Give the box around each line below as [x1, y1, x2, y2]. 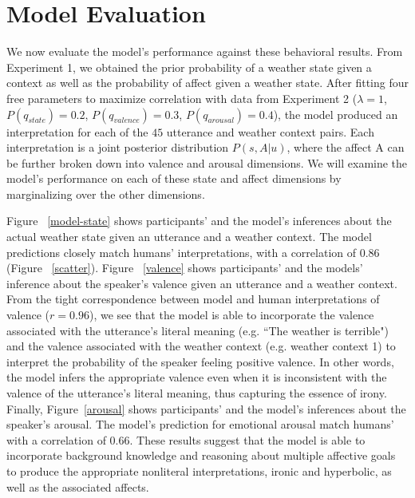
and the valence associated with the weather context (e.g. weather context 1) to [6, 338, 396, 354]
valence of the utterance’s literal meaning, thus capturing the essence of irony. [6, 385, 387, 401]
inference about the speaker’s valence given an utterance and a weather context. [6, 275, 397, 291]
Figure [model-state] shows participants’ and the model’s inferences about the [6, 212, 392, 229]
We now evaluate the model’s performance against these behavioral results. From [6, 43, 403, 60]
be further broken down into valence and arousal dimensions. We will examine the [6, 154, 408, 171]
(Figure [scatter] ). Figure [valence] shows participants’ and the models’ [6, 259, 363, 276]
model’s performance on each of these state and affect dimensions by [6, 170, 342, 187]
